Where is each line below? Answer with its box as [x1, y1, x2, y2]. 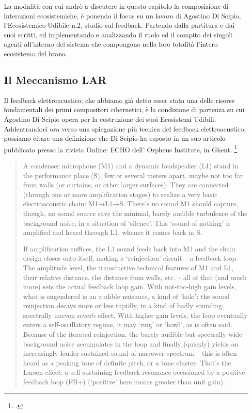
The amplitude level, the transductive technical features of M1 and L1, [23, 262, 234, 272]
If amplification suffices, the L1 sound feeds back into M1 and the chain [23, 243, 236, 253]
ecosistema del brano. [4, 48, 67, 58]
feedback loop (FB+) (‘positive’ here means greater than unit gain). [23, 377, 225, 387]
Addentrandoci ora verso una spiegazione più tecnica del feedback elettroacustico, [4, 123, 246, 133]
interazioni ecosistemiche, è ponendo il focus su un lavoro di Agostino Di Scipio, [4, 10, 241, 20]
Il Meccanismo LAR [4, 72, 107, 87]
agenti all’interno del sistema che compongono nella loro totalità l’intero [4, 39, 218, 49]
